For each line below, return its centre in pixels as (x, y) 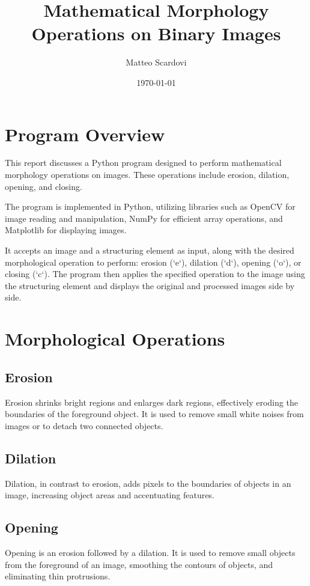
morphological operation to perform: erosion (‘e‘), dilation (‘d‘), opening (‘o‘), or (153, 262)
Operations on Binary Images (156, 33)
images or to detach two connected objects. (84, 425)
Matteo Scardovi (156, 62)
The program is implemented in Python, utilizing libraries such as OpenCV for (150, 206)
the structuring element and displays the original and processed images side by (150, 285)
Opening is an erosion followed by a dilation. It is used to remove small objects (150, 552)
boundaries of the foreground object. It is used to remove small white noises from (154, 414)
